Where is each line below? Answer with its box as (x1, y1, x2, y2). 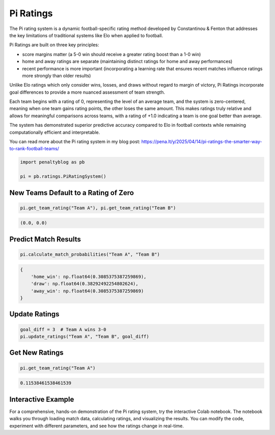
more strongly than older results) (22, 72, 91, 78)
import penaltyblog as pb (20, 159, 85, 165)
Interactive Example (9, 395, 74, 403)
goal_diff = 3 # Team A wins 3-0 (20, 327, 106, 332)
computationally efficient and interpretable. (9, 129, 100, 135)
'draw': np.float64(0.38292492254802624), (31, 281, 139, 287)
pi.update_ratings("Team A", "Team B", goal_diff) (20, 334, 150, 340)
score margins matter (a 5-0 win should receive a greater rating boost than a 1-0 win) (22, 51, 201, 57)
